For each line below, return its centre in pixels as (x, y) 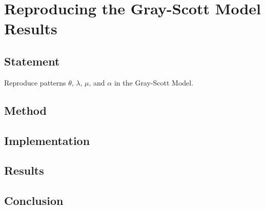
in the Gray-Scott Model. (154, 82)
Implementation (47, 140)
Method (25, 110)
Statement (32, 61)
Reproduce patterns (35, 82)
